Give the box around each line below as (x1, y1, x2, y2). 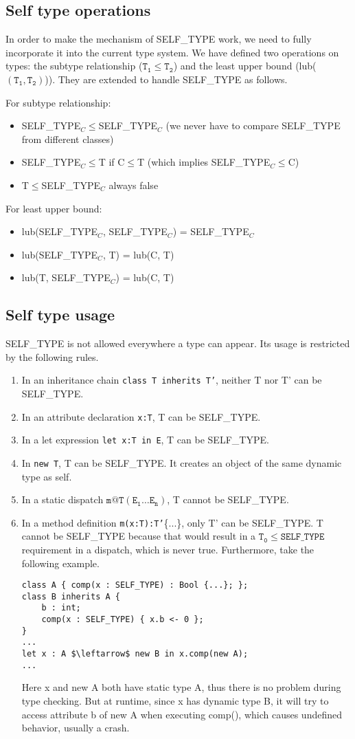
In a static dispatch (21, 492, 104, 507)
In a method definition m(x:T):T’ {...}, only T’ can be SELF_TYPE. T (21, 515, 323, 529)
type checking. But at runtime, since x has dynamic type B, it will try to (21, 694, 329, 707)
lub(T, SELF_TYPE (21, 270, 111, 285)
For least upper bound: (5, 201, 102, 215)
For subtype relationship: (5, 95, 111, 109)
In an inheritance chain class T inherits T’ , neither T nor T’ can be (21, 373, 322, 387)
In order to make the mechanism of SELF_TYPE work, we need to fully (5, 32, 312, 46)
